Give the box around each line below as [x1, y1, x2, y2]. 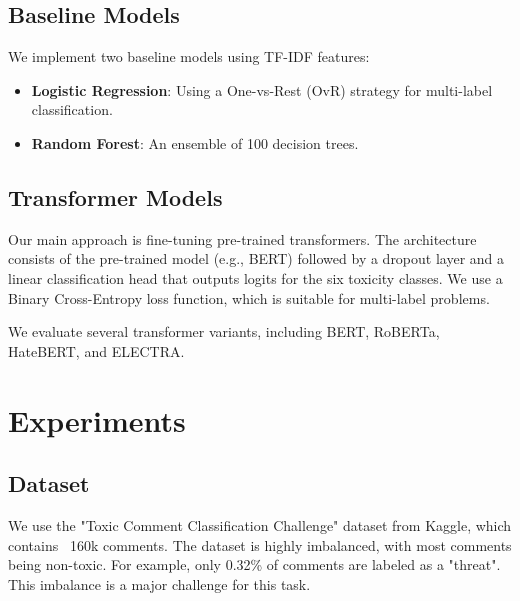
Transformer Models [8, 181, 223, 212]
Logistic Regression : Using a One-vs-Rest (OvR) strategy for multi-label [31, 79, 493, 100]
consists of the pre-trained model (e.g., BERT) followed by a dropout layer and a [8, 248, 505, 269]
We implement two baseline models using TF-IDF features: [8, 46, 370, 67]
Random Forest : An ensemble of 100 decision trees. [31, 132, 359, 153]
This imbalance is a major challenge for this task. [8, 573, 311, 594]
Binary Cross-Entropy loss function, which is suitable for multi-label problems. [8, 287, 490, 308]
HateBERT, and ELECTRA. [8, 340, 185, 361]
